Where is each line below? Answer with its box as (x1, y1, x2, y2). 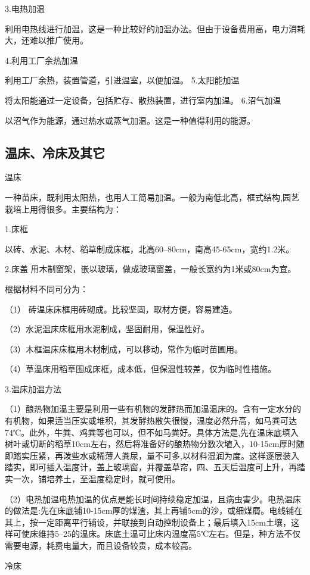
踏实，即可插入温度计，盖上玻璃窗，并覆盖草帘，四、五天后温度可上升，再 (5, 461, 297, 473)
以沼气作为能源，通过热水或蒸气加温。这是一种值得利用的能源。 (5, 114, 255, 126)
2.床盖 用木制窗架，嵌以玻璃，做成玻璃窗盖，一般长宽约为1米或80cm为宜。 (5, 262, 296, 275)
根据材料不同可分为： (5, 282, 88, 295)
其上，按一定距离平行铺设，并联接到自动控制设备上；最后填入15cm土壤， (5, 515, 291, 528)
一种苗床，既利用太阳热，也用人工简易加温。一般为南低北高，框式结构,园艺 (5, 190, 299, 203)
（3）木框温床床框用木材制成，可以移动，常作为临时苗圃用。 (5, 342, 243, 355)
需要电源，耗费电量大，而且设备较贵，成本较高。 (5, 539, 197, 552)
